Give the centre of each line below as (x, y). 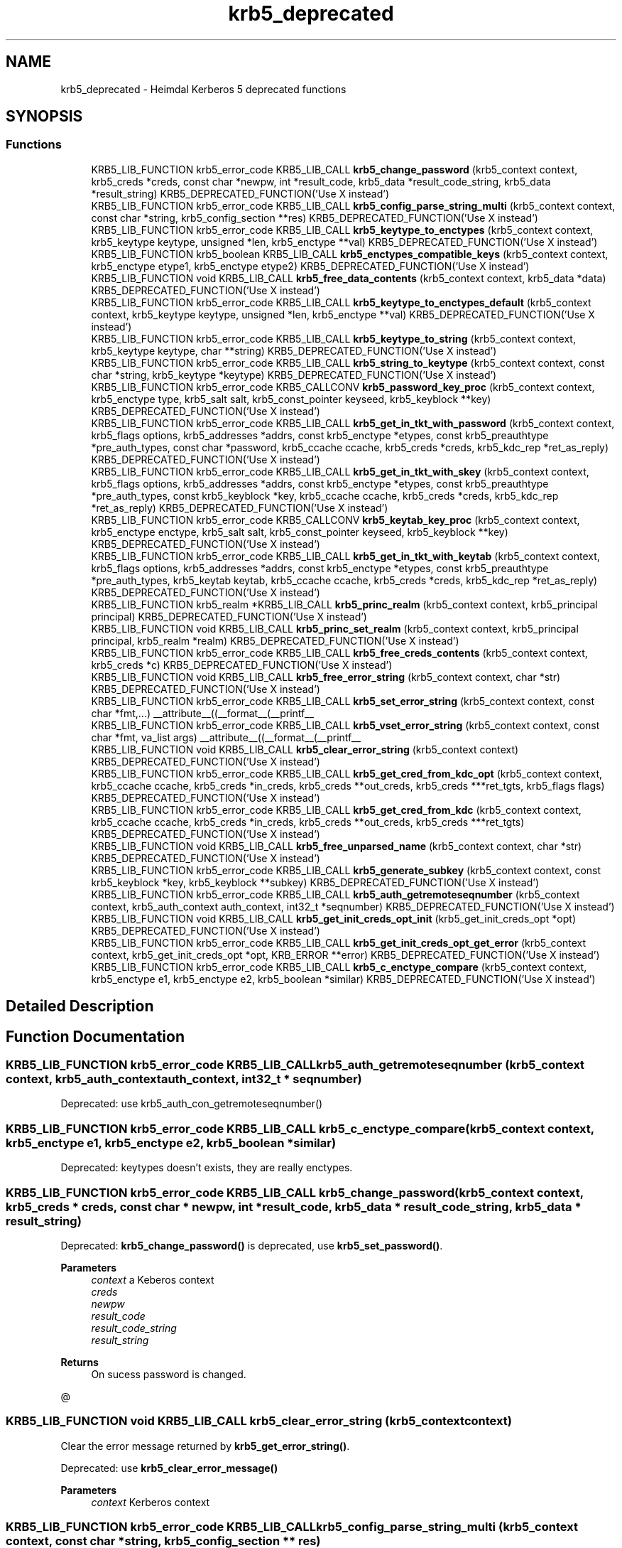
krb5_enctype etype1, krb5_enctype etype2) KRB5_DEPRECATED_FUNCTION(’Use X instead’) (310, 266)
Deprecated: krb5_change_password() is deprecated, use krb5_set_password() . (252, 1245)
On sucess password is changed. (169, 1374)
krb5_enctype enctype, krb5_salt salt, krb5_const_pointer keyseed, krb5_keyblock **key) (300, 532)
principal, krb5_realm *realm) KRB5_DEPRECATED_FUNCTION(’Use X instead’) (275, 640)
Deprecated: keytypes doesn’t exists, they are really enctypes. (207, 1168)
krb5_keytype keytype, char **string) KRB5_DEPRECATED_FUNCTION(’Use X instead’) (294, 350)
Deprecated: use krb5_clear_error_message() (169, 1468)
